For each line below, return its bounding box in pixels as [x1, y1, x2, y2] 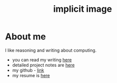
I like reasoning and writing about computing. [5, 47, 97, 53]
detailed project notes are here [12, 62, 75, 68]
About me [5, 31, 46, 42]
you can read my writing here [12, 56, 72, 62]
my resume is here [12, 72, 50, 78]
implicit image [53, 3, 112, 15]
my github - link [12, 67, 44, 73]
